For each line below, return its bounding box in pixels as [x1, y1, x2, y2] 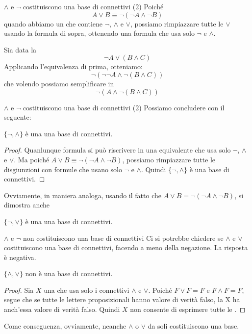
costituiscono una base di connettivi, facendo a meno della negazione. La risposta [4, 242, 248, 253]
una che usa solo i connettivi [44, 284, 129, 295]
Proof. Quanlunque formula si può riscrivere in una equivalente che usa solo [4, 145, 231, 155]
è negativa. [4, 252, 36, 262]
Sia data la [4, 44, 37, 54]
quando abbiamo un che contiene [4, 18, 103, 28]
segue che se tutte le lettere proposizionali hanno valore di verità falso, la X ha [4, 294, 240, 305]
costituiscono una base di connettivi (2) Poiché [23, 1, 164, 11]
